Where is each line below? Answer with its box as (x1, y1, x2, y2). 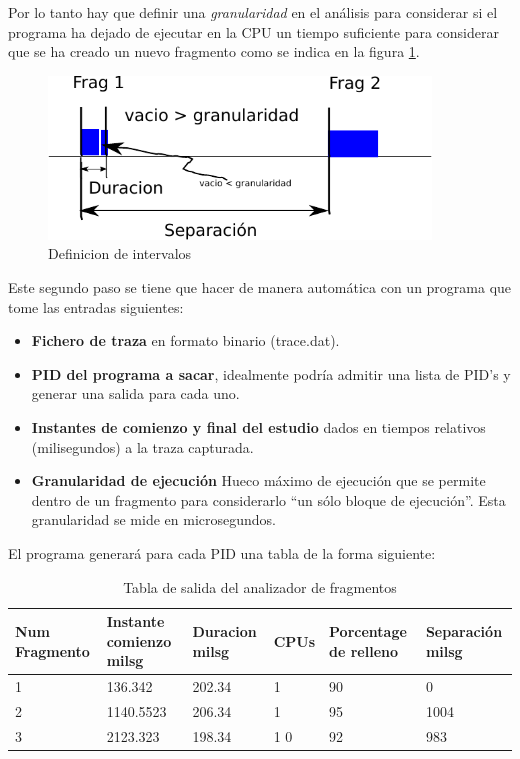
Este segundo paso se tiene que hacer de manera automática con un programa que (8, 277, 512, 298)
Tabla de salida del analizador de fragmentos (123, 576, 397, 597)
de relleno (329, 640, 399, 661)
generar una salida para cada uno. (31, 383, 240, 404)
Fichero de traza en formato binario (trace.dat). (31, 330, 340, 351)
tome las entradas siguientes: (8, 296, 184, 317)
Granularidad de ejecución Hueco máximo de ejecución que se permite (31, 470, 486, 491)
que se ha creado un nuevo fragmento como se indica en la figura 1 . (8, 41, 420, 62)
